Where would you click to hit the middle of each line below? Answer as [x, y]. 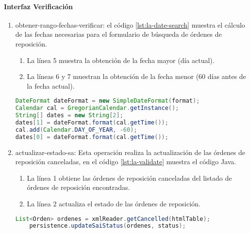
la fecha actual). [51, 85]
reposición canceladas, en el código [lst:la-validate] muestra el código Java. [126, 162]
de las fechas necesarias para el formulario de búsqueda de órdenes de [118, 34]
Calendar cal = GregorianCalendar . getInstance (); [97, 108]
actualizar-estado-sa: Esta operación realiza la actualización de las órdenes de [130, 152]
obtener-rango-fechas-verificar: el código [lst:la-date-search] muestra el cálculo [130, 24]
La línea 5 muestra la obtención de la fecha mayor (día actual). [121, 60]
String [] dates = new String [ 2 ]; [69, 116]
